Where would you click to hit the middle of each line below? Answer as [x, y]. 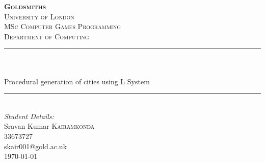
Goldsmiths [25, 6]
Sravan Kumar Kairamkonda [49, 126]
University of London [39, 16]
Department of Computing [47, 36]
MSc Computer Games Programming [63, 26]
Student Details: [29, 116]
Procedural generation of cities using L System [77, 81]
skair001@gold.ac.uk [36, 146]
